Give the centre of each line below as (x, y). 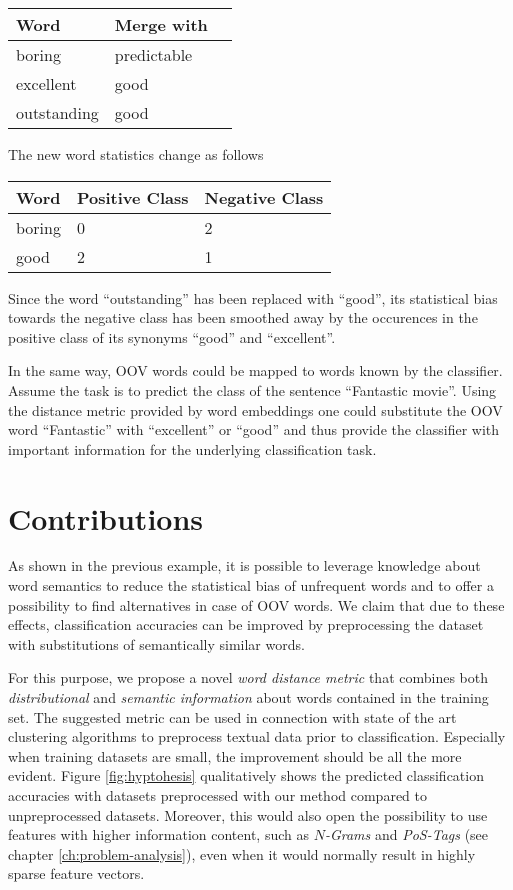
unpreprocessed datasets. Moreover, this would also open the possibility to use (248, 814)
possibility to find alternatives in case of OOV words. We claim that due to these (256, 604)
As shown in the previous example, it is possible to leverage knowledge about (244, 565)
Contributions (106, 517)
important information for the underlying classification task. (192, 448)
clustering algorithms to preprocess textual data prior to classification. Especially (257, 736)
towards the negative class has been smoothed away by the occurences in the (243, 317)
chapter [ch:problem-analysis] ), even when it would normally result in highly (242, 853)
